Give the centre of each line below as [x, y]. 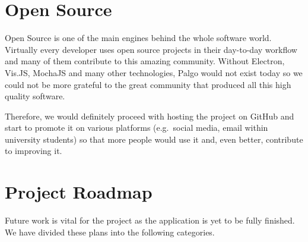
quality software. [35, 96]
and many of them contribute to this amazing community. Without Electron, [145, 61]
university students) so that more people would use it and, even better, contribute [154, 139]
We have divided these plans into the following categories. [110, 232]
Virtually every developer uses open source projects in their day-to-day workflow [151, 49]
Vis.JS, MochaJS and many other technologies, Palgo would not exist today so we [154, 72]
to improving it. [34, 151]
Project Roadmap [79, 192]
